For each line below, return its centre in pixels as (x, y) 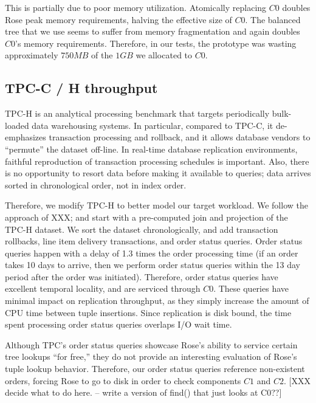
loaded (17, 125)
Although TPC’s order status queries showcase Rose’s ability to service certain (151, 344)
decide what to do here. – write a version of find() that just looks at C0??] (143, 392)
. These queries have (251, 288)
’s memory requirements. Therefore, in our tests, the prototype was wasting (156, 43)
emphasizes (26, 137)
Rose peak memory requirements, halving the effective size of (118, 19)
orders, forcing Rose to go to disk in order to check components (123, 380)
